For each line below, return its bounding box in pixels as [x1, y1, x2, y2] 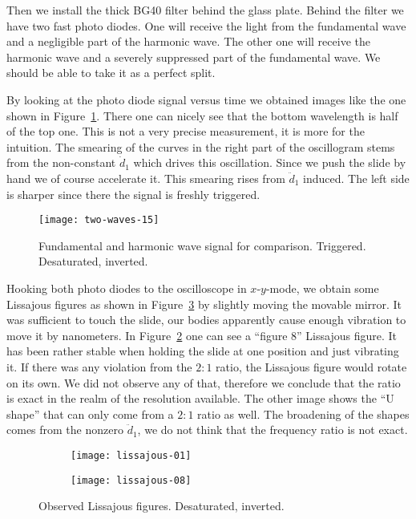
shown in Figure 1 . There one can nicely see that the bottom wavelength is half [6, 107, 398, 124]
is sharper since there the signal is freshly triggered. [6, 185, 261, 202]
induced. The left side [303, 169, 410, 186]
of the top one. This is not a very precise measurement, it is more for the [6, 123, 365, 140]
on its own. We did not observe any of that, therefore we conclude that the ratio [6, 374, 401, 391]
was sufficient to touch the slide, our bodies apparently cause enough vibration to [6, 311, 406, 328]
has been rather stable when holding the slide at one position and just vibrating [6, 343, 399, 359]
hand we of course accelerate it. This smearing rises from [6, 169, 285, 186]
